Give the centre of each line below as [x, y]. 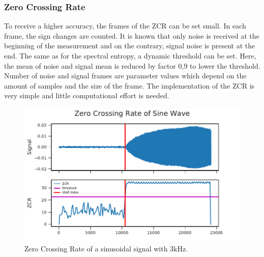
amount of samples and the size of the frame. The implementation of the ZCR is [129, 85]
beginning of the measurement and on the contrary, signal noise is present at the [130, 46]
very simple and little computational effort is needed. [87, 95]
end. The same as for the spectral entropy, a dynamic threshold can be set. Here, [130, 55]
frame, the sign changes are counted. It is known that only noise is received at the [132, 35]
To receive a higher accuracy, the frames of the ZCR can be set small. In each [125, 26]
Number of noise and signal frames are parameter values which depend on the [125, 76]
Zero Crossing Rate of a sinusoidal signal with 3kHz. [106, 248]
